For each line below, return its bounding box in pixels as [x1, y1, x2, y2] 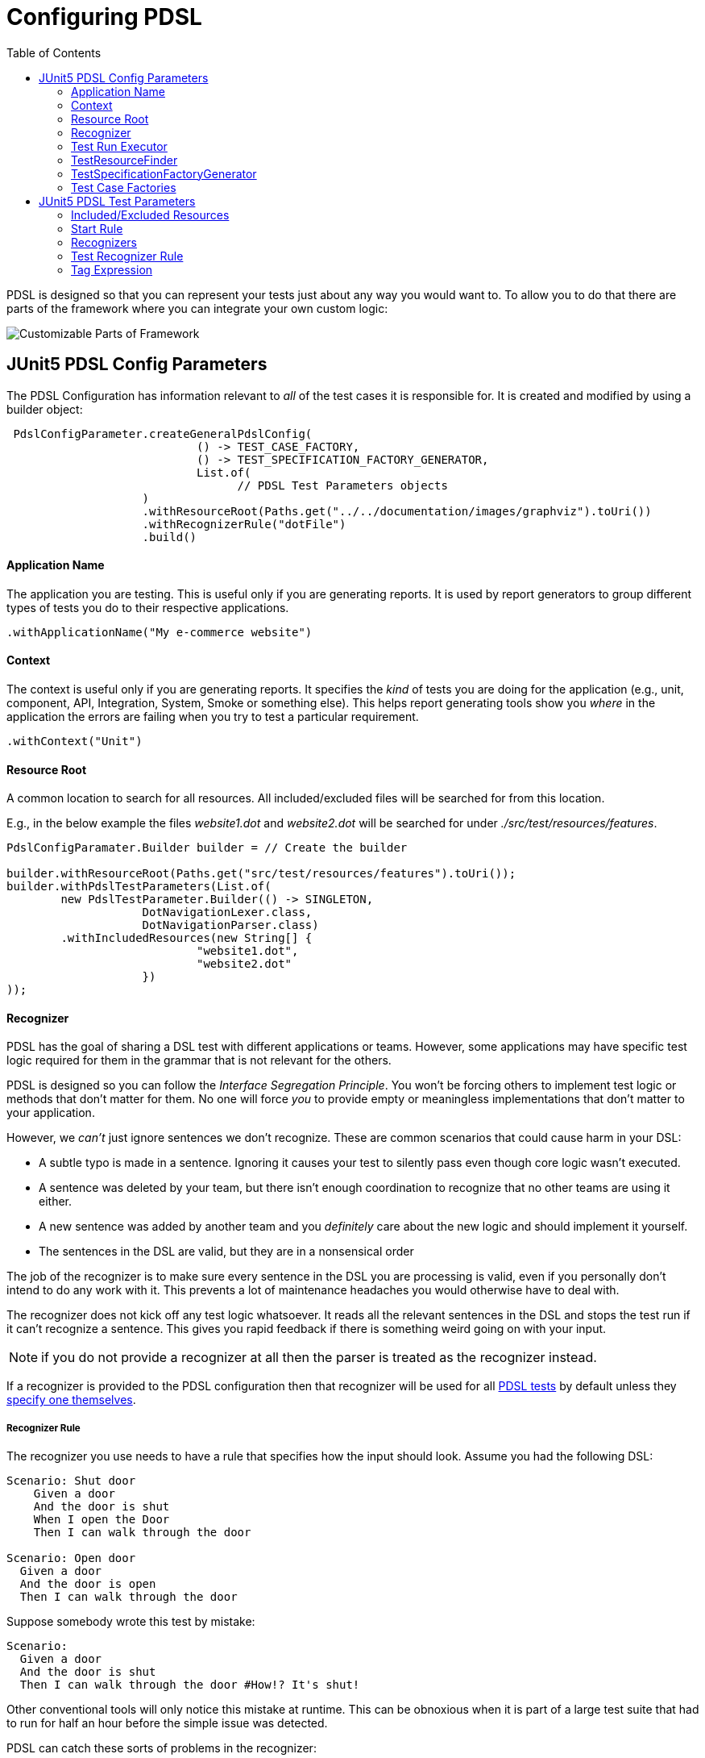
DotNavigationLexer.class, [142, 906, 313, 919]
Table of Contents [6, 45, 102, 60]
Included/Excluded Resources [71, 207, 230, 222]
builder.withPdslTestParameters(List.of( [6, 880, 272, 894]
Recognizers [71, 235, 137, 249]
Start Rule [71, 221, 123, 235]
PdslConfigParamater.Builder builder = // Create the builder [6, 841, 408, 855]
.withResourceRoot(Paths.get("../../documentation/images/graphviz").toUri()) [142, 504, 652, 518]
